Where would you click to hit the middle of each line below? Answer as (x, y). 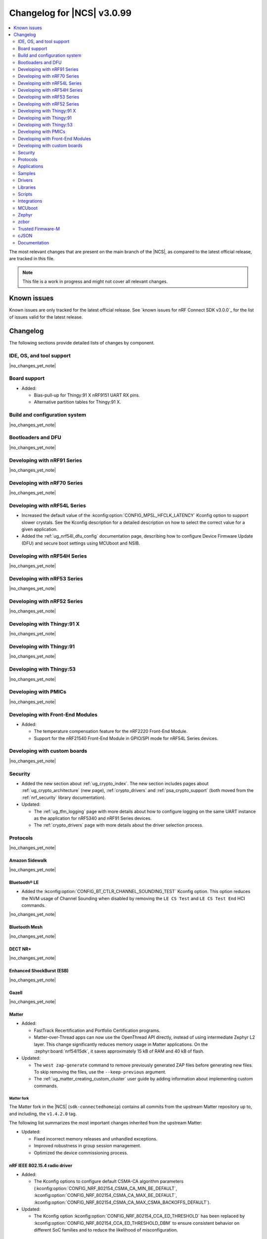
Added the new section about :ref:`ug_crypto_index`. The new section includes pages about (115, 784)
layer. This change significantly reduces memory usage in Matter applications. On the (121, 1044)
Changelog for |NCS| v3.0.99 (70, 13)
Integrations (30, 201)
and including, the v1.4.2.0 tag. (43, 1114)
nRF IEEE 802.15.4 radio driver (41, 1165)
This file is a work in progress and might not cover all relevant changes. (95, 282)
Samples (27, 173)
